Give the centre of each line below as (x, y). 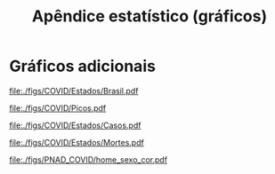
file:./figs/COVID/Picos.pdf (58, 107)
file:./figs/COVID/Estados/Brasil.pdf (74, 91)
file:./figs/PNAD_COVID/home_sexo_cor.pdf (88, 159)
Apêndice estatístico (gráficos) (150, 16)
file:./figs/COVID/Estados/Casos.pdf (75, 125)
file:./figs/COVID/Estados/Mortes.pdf (77, 142)
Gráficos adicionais (82, 66)
